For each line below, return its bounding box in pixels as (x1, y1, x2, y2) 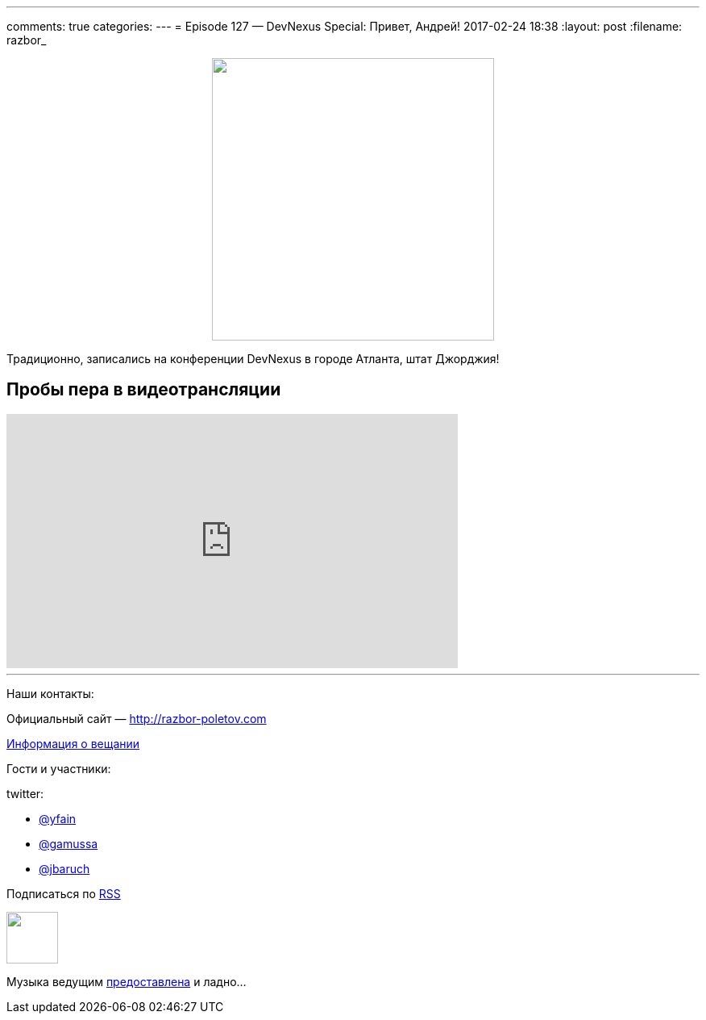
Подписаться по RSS (6, 886, 121, 901)
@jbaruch (39, 861, 90, 876)
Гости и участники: (6, 761, 111, 775)
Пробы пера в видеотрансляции (6, 379, 281, 400)
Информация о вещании (6, 736, 140, 750)
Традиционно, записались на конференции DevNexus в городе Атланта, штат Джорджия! (6, 352, 500, 366)
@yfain (39, 811, 77, 826)
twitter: (6, 786, 44, 801)
